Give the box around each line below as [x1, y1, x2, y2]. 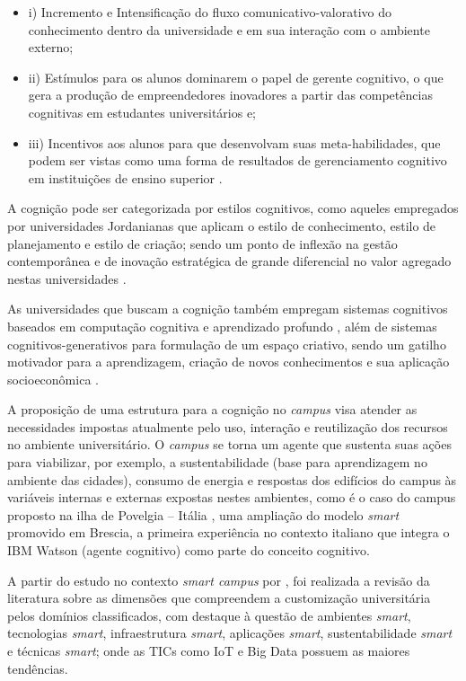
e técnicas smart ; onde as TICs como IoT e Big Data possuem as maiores [7, 641, 410, 659]
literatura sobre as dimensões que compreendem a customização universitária [7, 588, 431, 607]
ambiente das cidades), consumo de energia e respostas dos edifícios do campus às [7, 470, 457, 489]
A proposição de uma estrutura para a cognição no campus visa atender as [7, 400, 418, 419]
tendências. [7, 659, 68, 677]
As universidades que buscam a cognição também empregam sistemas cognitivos [7, 299, 448, 318]
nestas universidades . [7, 269, 127, 287]
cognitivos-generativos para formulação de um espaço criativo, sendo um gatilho [7, 334, 446, 353]
